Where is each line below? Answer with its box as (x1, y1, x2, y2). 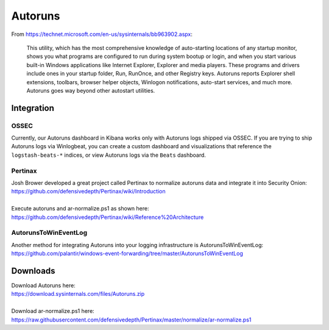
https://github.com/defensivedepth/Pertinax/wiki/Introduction (11, 188, 166, 195)
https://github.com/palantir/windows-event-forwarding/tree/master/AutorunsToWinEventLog (11, 250, 243, 257)
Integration (11, 102, 55, 113)
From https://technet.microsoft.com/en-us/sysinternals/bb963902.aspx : (11, 30, 193, 38)
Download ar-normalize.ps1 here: (11, 307, 94, 315)
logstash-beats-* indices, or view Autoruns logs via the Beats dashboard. (11, 151, 207, 159)
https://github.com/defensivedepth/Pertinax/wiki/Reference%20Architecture (11, 213, 204, 221)
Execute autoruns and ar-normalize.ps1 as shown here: (11, 205, 149, 212)
